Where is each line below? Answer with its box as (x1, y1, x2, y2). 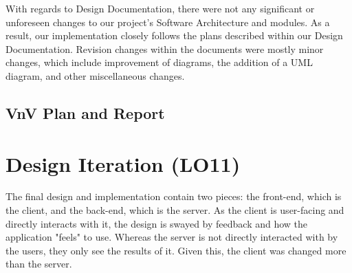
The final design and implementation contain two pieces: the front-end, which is (5, 189, 342, 204)
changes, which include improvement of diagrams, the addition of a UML (5, 55, 313, 69)
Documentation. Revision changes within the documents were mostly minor (5, 41, 324, 56)
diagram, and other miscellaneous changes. (5, 68, 185, 83)
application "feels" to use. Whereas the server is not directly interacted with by (5, 230, 338, 244)
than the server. (5, 256, 72, 271)
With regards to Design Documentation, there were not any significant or (5, 1, 315, 15)
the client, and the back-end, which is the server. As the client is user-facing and (5, 203, 344, 217)
